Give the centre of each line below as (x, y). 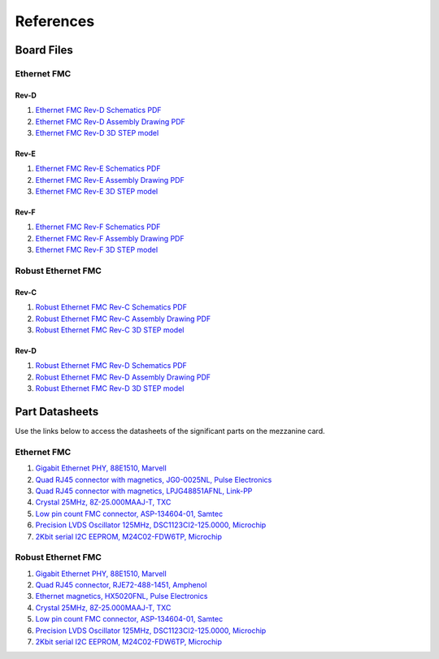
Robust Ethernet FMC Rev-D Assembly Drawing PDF (123, 377)
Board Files (44, 50)
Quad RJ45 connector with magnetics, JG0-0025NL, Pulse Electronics (154, 479)
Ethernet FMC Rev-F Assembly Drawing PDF (110, 238)
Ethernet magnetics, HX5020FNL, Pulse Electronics (122, 596)
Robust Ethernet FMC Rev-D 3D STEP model (110, 388)
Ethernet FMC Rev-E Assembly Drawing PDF (110, 180)
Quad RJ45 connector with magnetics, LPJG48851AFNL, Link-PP (144, 491)
